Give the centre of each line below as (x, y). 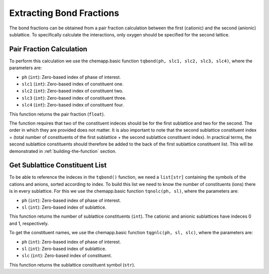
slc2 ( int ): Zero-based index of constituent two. (73, 91)
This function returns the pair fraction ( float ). (57, 114)
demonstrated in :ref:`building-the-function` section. (63, 151)
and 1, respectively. (29, 223)
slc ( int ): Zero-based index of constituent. (67, 256)
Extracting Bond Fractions (64, 13)
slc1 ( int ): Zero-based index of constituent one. (73, 84)
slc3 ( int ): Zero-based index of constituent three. (74, 98)
